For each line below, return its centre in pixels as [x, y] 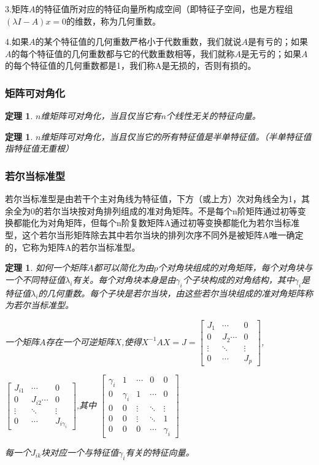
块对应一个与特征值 [80, 452]
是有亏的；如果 [278, 41]
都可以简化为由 [124, 268]
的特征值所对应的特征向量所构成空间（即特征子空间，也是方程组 [164, 9]
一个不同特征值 [35, 279]
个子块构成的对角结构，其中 [238, 279]
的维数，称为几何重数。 [114, 21]
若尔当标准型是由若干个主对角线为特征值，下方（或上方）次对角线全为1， [153, 199]
